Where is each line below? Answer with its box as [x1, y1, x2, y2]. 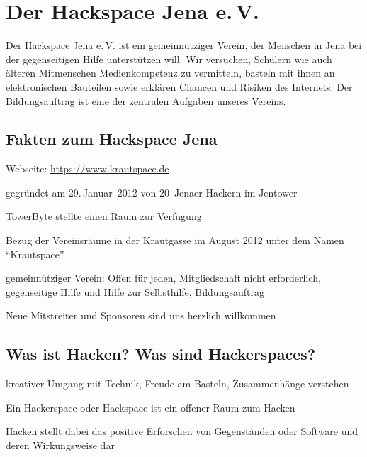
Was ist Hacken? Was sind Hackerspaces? [6, 343, 316, 365]
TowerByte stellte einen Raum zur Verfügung [6, 209, 202, 224]
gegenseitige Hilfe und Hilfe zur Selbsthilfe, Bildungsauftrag [6, 284, 264, 299]
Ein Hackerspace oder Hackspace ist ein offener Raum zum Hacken [6, 400, 295, 414]
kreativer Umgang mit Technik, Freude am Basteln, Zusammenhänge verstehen [6, 376, 349, 391]
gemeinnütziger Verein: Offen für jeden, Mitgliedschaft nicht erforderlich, [6, 270, 321, 285]
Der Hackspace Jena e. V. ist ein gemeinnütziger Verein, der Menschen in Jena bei [6, 38, 362, 53]
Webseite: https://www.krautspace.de [6, 161, 169, 176]
